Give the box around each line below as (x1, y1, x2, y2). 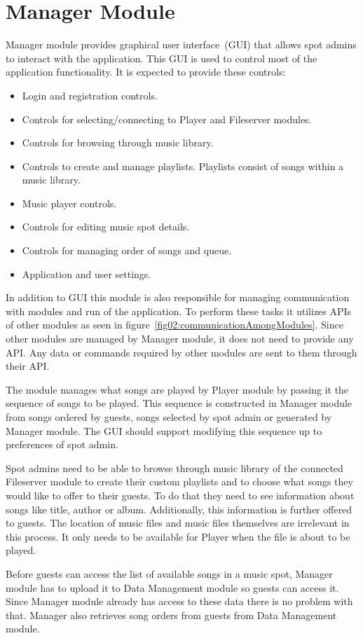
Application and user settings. (22, 266, 151, 281)
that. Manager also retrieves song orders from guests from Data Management (6, 607, 337, 622)
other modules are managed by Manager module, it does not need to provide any (6, 331, 354, 346)
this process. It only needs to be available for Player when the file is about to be (6, 529, 350, 543)
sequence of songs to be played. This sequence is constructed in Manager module (6, 396, 352, 410)
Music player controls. (22, 195, 117, 210)
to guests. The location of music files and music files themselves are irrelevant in (6, 515, 350, 530)
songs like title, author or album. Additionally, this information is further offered (6, 501, 352, 516)
